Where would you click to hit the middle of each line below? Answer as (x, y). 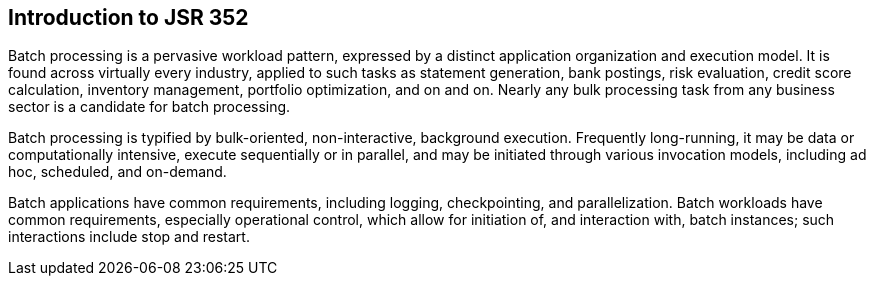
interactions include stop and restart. (129, 237)
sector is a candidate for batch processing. (149, 107)
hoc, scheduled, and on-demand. (117, 172)
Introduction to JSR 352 (128, 17)
